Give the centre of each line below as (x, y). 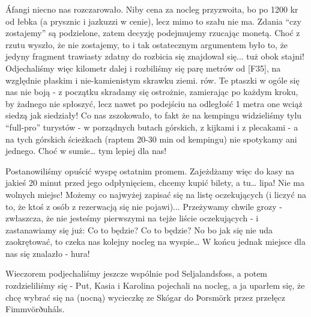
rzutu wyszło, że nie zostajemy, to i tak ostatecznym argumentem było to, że (147, 44)
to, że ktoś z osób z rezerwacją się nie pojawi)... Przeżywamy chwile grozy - (144, 206)
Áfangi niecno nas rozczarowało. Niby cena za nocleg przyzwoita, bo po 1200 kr (152, 9)
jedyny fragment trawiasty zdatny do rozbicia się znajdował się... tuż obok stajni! (155, 56)
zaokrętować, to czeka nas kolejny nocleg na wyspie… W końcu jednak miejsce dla (155, 242)
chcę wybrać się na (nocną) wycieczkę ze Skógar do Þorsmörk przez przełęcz (146, 297)
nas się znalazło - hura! (48, 253)
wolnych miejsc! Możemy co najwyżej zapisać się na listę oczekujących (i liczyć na (156, 194)
